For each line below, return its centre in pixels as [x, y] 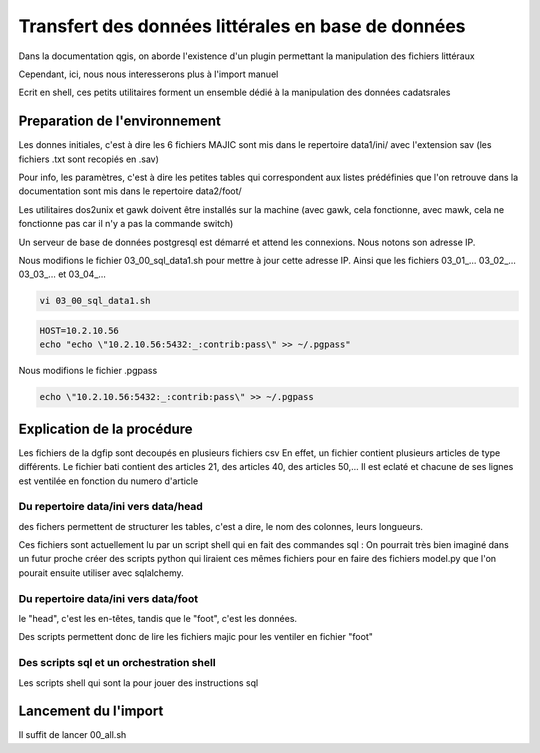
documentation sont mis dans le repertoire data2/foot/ [130, 191]
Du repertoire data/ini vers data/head [111, 507]
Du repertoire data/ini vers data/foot [108, 598]
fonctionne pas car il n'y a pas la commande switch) [126, 224]
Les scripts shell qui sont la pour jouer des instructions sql [138, 682]
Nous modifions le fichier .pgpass [88, 371]
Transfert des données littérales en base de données [242, 26]
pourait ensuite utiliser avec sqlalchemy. [101, 572]
